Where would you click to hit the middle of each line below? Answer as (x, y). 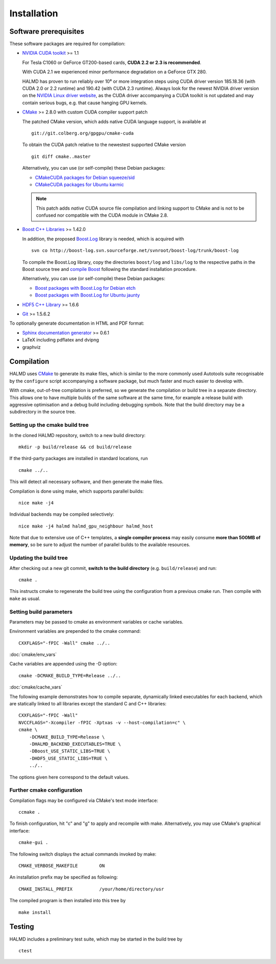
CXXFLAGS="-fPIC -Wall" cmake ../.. (64, 643)
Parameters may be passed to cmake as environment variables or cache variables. (96, 622)
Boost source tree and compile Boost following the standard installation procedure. (109, 269)
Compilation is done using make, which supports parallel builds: (77, 491)
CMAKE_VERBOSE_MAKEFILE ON (62, 866)
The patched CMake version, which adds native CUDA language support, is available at (114, 121)
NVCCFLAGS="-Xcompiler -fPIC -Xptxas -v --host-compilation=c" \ (102, 722)
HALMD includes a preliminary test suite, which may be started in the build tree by (96, 939)
